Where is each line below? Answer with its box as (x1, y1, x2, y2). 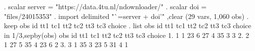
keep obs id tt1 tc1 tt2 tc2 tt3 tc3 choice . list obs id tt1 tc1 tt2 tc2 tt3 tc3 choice (4, 20, 252, 31)
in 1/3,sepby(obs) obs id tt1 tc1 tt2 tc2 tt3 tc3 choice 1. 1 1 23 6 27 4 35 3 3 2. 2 (4, 30, 249, 40)
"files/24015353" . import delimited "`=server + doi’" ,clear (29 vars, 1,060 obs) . (4, 11, 249, 21)
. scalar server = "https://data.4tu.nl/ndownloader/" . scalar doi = (4, 1, 207, 11)
